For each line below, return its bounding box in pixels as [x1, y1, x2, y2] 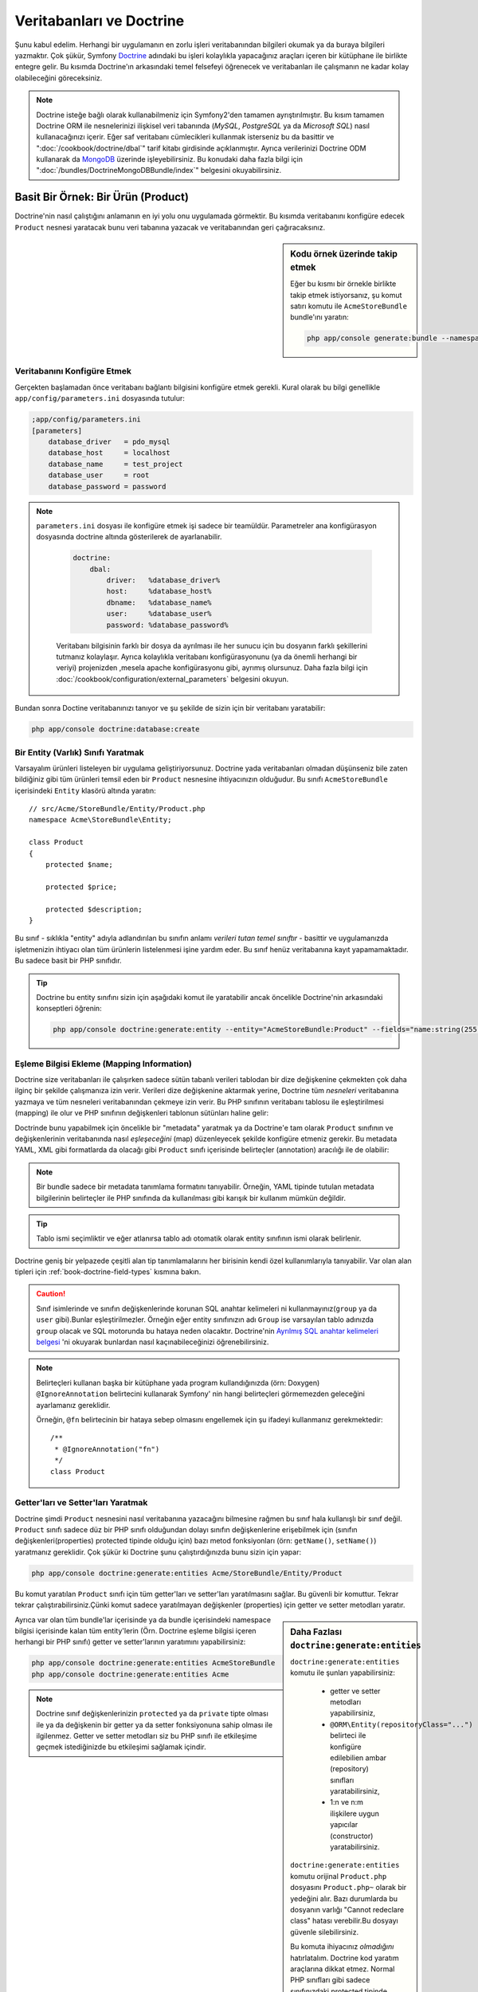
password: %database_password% [106, 620, 229, 629]
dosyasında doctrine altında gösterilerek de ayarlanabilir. [36, 532, 222, 542]
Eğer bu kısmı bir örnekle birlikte [290, 279, 397, 288]
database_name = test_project [48, 459, 183, 469]
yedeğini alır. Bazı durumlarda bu [290, 1893, 398, 1904]
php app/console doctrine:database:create [31, 725, 200, 734]
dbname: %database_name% [106, 598, 212, 607]
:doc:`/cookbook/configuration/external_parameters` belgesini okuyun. [56, 674, 289, 684]
